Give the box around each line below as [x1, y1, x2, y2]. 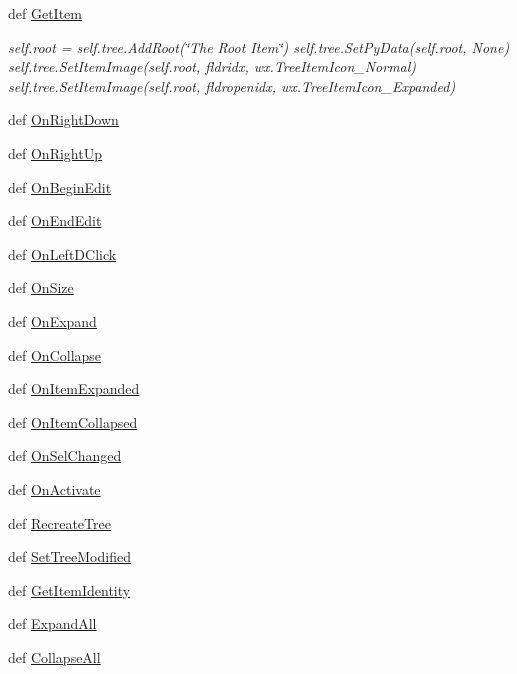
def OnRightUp [8, 142, 102, 163]
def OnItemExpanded [8, 378, 140, 399]
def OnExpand [8, 310, 97, 331]
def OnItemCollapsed [8, 411, 138, 432]
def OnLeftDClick [8, 243, 117, 264]
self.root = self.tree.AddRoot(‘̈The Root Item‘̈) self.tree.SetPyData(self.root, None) [8, 36, 510, 57]
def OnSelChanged [8, 445, 122, 466]
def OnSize [8, 277, 74, 298]
